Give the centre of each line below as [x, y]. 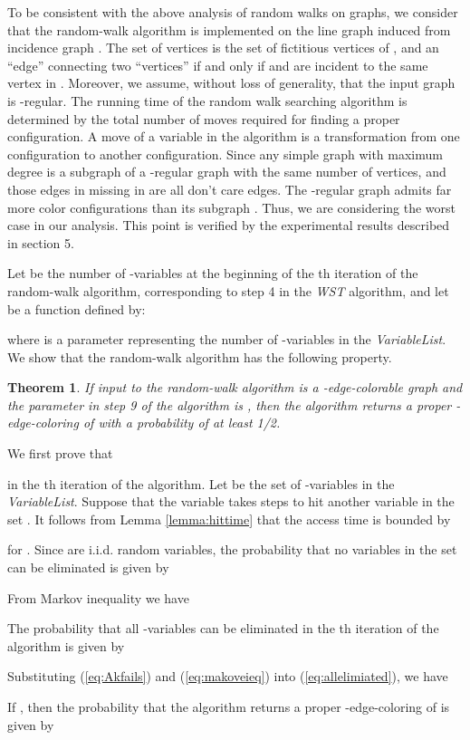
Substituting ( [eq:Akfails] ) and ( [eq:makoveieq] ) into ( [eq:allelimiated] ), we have [228, 676]
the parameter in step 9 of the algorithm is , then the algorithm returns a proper [230, 404]
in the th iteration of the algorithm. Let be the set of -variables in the [201, 483]
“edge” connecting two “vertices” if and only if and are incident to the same [218, 65]
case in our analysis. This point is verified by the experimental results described [229, 225]
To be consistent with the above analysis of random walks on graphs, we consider [233, 12]
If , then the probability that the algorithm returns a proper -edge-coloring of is [229, 706]
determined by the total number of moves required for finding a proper [204, 118]
